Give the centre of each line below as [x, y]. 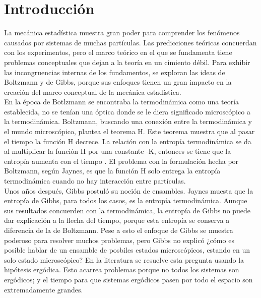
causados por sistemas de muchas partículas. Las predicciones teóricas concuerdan [130, 42]
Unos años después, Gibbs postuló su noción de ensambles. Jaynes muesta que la [129, 190]
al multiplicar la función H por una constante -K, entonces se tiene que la [118, 151]
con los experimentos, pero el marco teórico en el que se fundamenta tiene [118, 52]
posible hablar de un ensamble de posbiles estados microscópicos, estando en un [127, 250]
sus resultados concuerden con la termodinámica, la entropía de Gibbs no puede [127, 210]
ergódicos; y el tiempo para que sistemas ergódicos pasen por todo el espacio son [128, 279]
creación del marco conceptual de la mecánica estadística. [93, 92]
